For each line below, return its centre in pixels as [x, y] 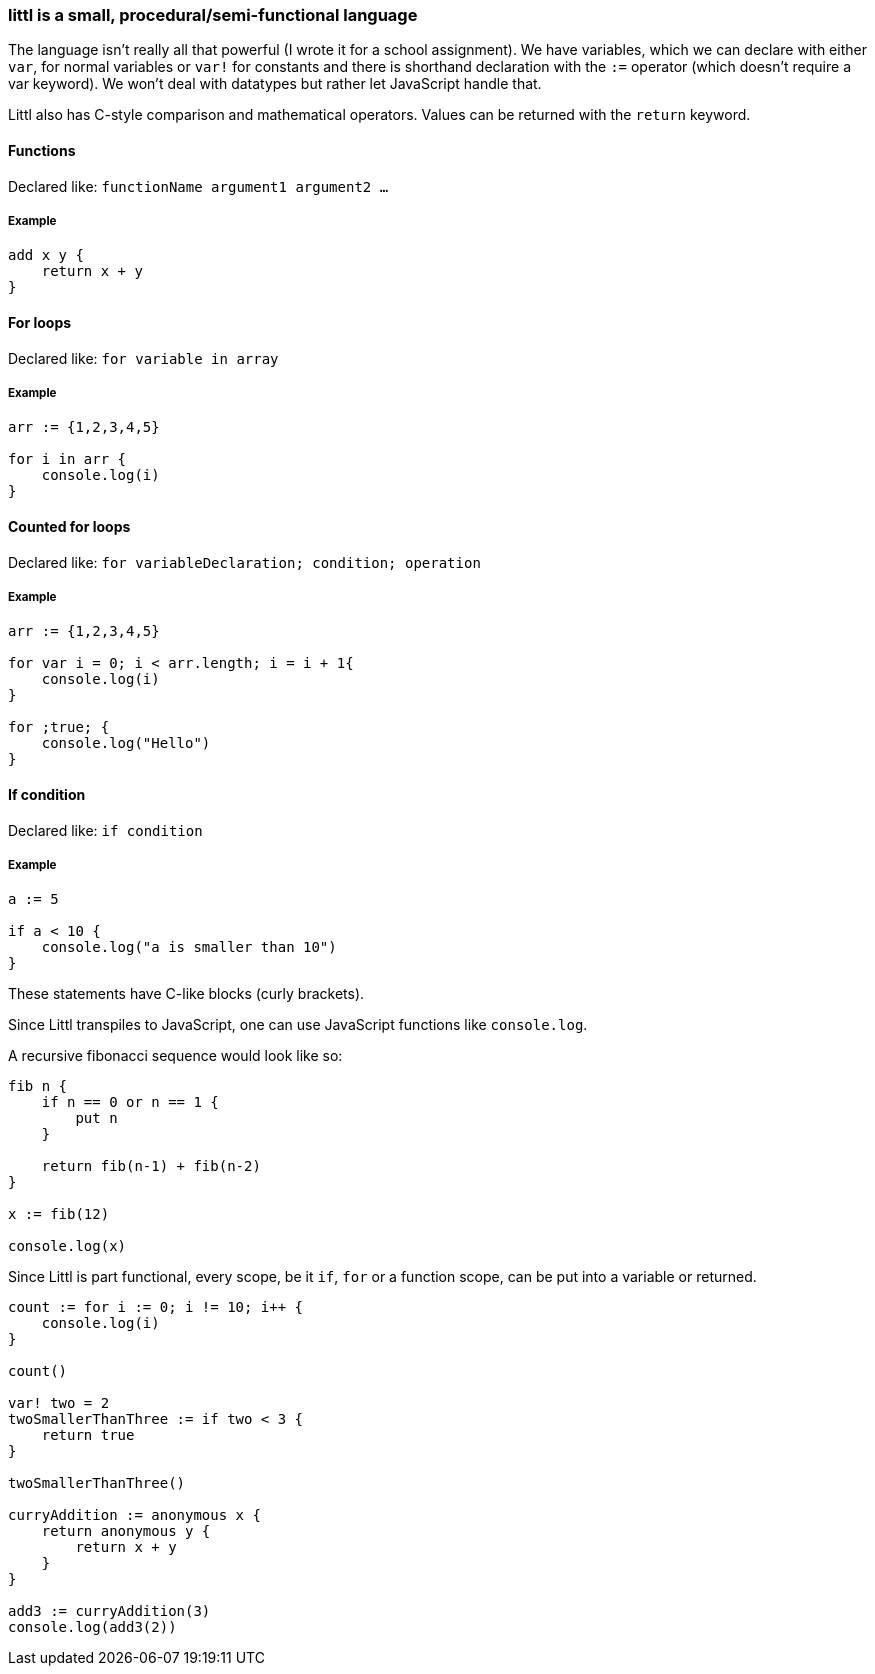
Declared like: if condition [105, 830]
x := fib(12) [59, 1214]
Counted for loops [69, 526]
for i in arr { [67, 459]
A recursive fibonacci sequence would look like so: [175, 1056]
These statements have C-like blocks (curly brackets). [186, 994]
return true [88, 1435]
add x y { [46, 255]
